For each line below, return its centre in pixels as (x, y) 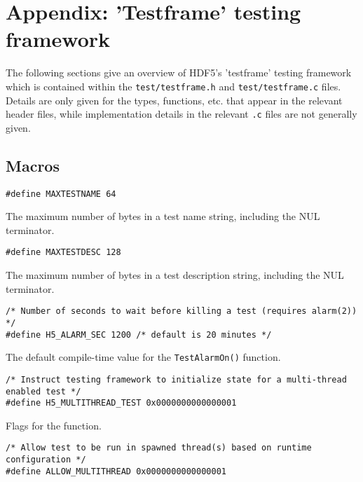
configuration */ (46, 460)
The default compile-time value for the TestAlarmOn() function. (143, 357)
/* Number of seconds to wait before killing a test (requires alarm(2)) (181, 311)
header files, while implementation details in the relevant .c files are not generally (181, 114)
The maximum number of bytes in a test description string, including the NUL (175, 275)
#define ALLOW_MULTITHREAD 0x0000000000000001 (116, 471)
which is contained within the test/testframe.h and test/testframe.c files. (173, 86)
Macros (33, 165)
